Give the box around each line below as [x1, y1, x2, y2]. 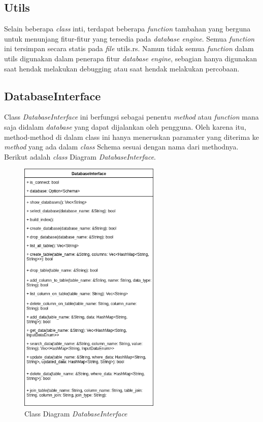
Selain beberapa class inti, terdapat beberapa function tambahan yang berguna [4, 23, 251, 34]
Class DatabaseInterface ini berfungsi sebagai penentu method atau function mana [4, 111, 259, 122]
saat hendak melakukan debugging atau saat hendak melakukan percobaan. [4, 63, 240, 73]
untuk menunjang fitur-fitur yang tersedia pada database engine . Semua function [4, 33, 255, 44]
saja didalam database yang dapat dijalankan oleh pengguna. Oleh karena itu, [4, 121, 246, 132]
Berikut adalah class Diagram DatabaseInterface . [4, 151, 156, 162]
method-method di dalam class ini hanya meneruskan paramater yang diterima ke [4, 131, 259, 142]
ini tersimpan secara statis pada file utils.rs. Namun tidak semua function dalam [4, 43, 254, 54]
